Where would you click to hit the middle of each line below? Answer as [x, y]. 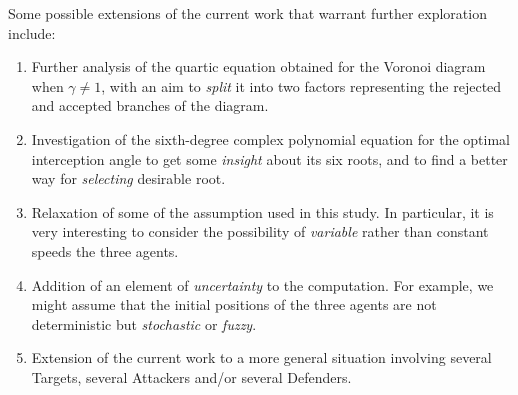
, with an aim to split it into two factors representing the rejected [301, 85]
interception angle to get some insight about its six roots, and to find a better [269, 158]
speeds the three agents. [105, 250]
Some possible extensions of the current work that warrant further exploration [247, 13]
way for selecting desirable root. [128, 178]
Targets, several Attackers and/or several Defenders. [191, 376]
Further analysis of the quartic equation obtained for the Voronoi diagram [258, 66]
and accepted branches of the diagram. [150, 105]
